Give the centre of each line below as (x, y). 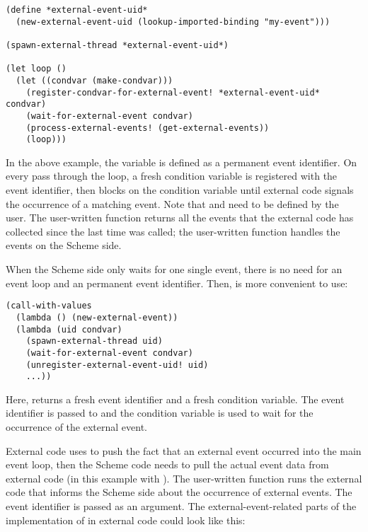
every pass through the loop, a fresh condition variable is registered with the (172, 176)
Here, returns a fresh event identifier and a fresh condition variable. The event (175, 399)
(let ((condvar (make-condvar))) (94, 80)
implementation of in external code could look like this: (126, 520)
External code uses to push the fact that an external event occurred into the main (184, 450)
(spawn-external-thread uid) (94, 341)
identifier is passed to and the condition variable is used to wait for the (160, 413)
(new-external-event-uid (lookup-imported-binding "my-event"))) (173, 22)
